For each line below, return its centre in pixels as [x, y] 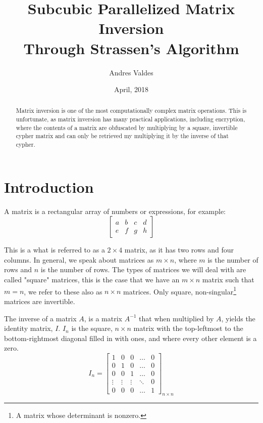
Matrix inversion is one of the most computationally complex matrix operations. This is [131, 111]
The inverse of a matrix [40, 318]
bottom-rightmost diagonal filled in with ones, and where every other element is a [130, 338]
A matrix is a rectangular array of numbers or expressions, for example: [115, 211]
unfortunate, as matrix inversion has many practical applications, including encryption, [130, 119]
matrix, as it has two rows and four [179, 250]
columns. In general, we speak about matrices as [79, 259]
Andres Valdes [131, 72]
